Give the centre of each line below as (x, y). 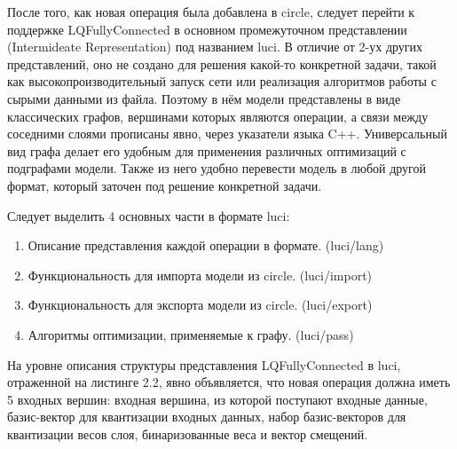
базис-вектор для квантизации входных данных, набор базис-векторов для (207, 417)
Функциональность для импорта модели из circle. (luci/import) (200, 275)
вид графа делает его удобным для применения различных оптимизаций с (207, 150)
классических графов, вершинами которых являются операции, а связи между (218, 116)
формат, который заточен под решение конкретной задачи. (165, 185)
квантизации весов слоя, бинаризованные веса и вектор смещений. (188, 433)
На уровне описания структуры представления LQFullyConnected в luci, (204, 364)
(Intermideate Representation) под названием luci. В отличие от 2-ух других (215, 47)
